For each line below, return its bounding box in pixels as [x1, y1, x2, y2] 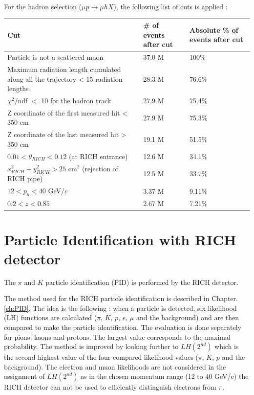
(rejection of [82, 163, 118, 173]
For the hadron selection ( [4, 1, 82, 11]
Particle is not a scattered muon [7, 52, 104, 62]
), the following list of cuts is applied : [113, 1, 228, 11]
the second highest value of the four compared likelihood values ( [4, 352, 198, 362]
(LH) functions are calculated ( [4, 312, 97, 323]
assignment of [4, 371, 45, 381]
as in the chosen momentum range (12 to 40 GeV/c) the [81, 371, 249, 381]
